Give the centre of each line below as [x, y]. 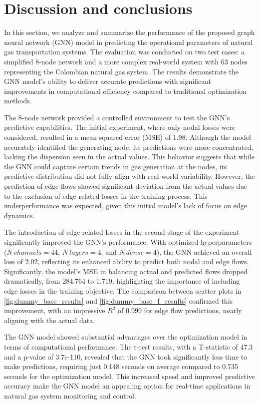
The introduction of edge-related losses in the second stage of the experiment [122, 232]
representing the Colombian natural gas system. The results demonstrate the [122, 71]
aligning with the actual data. [50, 320]
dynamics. [19, 215]
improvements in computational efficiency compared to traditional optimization [125, 91]
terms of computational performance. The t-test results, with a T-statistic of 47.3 [129, 346]
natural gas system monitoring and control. [70, 395]
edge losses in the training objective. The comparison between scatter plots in [123, 290]
